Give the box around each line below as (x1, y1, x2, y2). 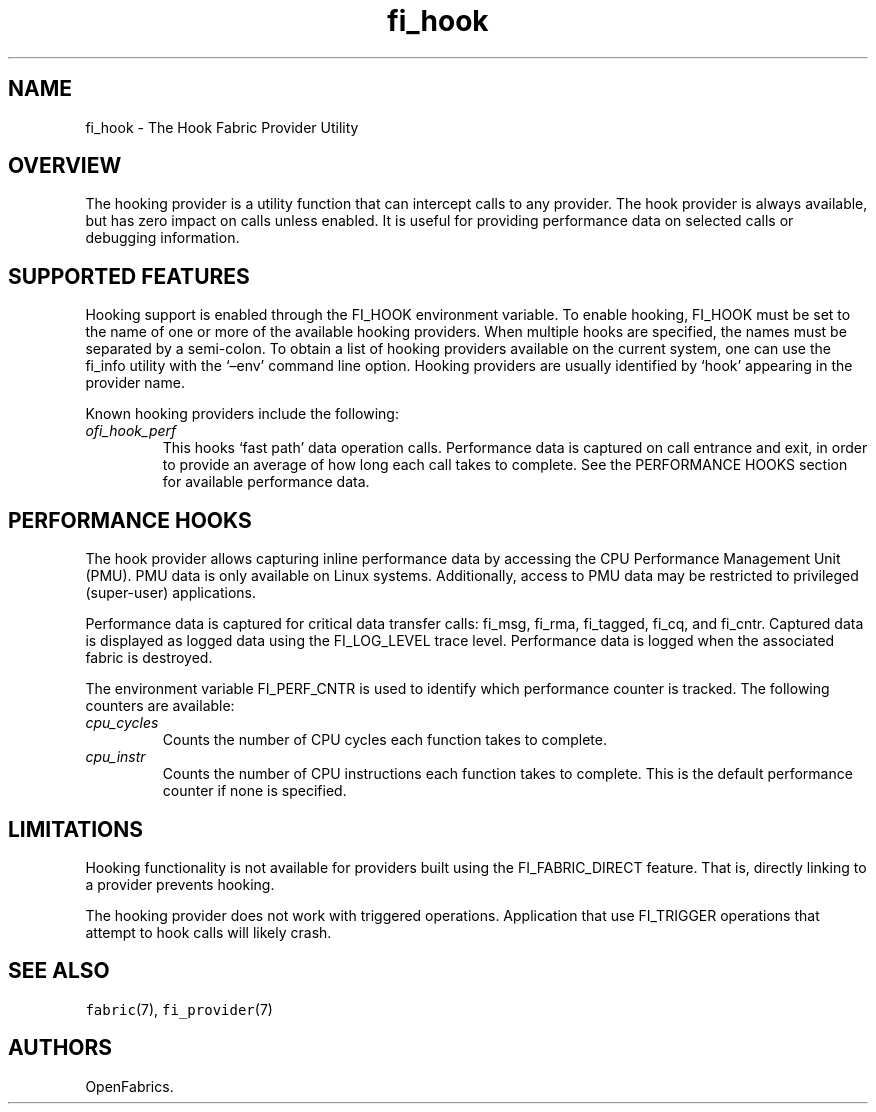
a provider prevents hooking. (85, 875, 275, 893)
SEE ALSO (8, 958, 110, 984)
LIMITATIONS (8, 816, 144, 842)
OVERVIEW (8, 153, 122, 179)
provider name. (85, 374, 185, 392)
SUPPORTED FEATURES (8, 263, 250, 289)
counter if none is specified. (162, 782, 347, 800)
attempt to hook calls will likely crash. (85, 923, 332, 941)
